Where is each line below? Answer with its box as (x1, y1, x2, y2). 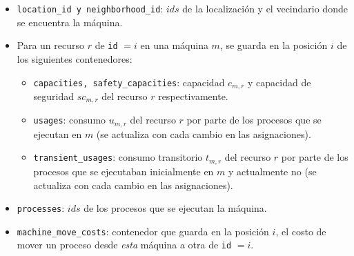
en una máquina (140, 38, 208, 52)
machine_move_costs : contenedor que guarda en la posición (17, 224, 269, 238)
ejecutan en (33, 126, 82, 141)
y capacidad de (248, 75, 311, 89)
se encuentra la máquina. (17, 14, 123, 29)
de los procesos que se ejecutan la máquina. (83, 201, 267, 215)
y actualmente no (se (228, 164, 317, 178)
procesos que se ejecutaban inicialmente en (33, 164, 214, 178)
